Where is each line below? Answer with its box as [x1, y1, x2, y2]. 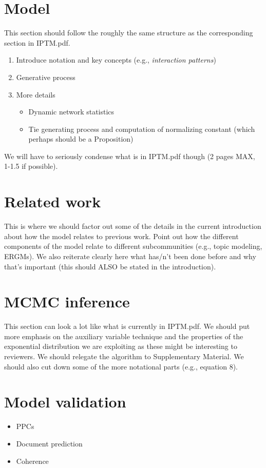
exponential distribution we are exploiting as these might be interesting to [4, 341, 237, 352]
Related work [4, 191, 101, 212]
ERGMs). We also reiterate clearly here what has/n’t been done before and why [4, 250, 256, 261]
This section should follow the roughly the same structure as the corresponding [4, 27, 253, 38]
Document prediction [16, 438, 83, 449]
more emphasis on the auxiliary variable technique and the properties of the [4, 330, 243, 341]
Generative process [16, 71, 75, 82]
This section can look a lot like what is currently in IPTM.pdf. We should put [4, 321, 250, 331]
